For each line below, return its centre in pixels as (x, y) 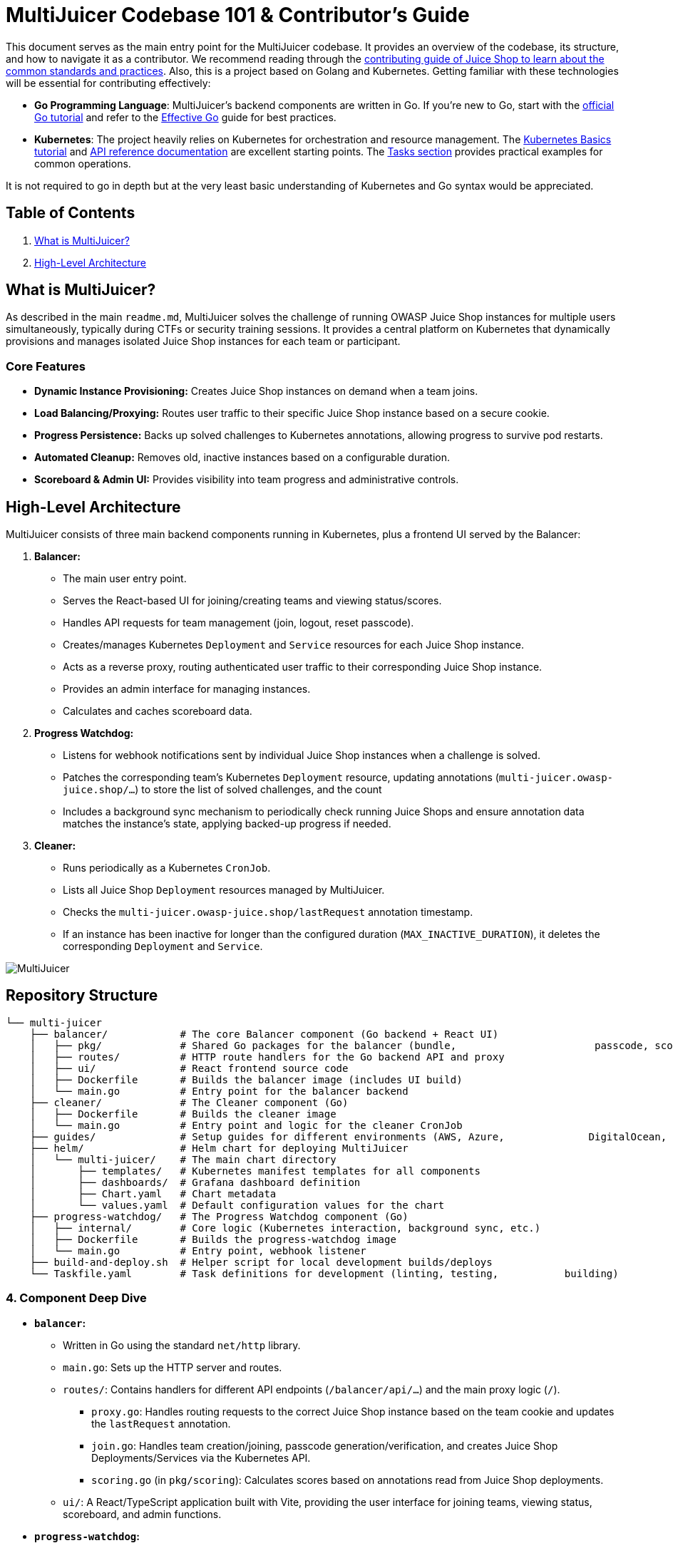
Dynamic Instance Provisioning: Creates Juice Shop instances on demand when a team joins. (256, 391)
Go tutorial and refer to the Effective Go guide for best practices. (185, 117)
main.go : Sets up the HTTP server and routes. (173, 1367)
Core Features (46, 366)
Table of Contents (71, 213)
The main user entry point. (125, 579)
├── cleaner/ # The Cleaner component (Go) (189, 1102)
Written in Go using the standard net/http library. (182, 1345)
